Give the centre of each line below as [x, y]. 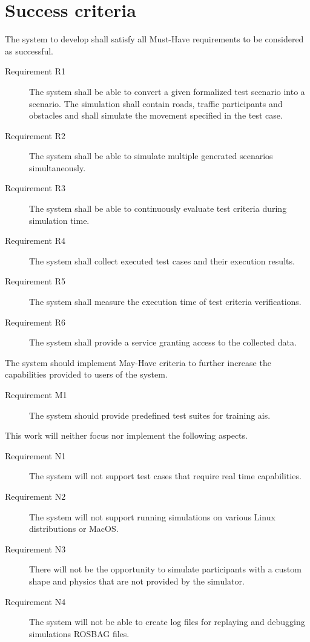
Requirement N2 [35, 496]
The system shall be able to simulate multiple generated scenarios [151, 156]
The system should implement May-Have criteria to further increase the [138, 362]
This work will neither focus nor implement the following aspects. [126, 435]
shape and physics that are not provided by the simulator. [137, 581]
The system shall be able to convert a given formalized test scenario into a [167, 91]
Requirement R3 [35, 188]
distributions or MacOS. [74, 529]
